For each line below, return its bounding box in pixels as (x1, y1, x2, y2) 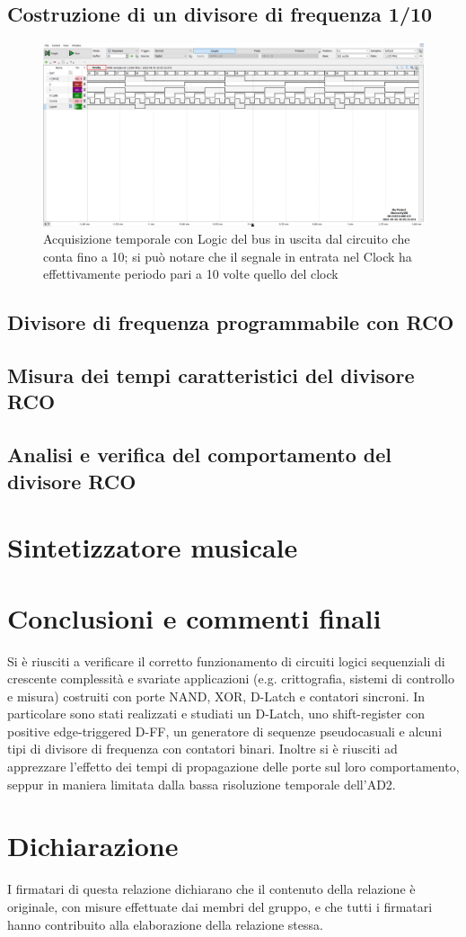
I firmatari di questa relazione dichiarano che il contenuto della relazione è (7, 879, 416, 898)
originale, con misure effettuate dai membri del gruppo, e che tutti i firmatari (7, 897, 433, 915)
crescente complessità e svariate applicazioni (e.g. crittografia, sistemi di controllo (7, 669, 454, 688)
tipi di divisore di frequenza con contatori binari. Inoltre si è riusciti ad (7, 739, 398, 758)
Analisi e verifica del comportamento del (7, 441, 391, 468)
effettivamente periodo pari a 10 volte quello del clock (43, 264, 339, 283)
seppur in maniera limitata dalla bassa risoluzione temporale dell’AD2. (7, 774, 396, 793)
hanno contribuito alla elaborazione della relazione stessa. (7, 915, 323, 933)
